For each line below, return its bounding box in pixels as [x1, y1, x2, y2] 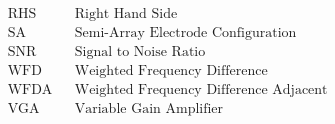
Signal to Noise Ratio [74, 45, 206, 60]
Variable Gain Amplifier [74, 102, 224, 117]
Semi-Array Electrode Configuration [74, 26, 297, 41]
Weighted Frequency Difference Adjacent [74, 83, 328, 98]
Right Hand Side [74, 7, 178, 22]
